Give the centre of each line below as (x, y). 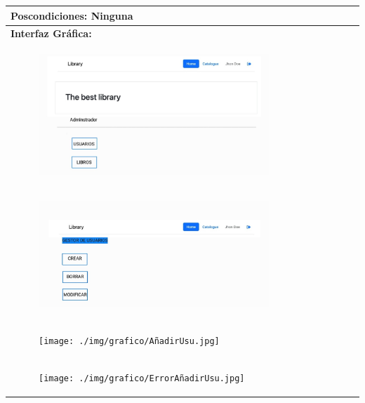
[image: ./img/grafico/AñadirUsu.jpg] (129, 342)
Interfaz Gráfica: (51, 33)
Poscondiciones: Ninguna (72, 15)
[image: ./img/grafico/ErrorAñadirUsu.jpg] (142, 378)
